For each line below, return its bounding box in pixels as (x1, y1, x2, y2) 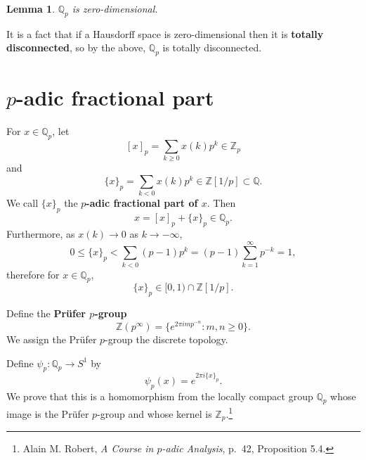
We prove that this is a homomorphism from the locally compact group (6, 388, 313, 403)
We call (6, 196, 39, 210)
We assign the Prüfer (6, 331, 97, 346)
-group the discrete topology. (105, 331, 228, 346)
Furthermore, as (6, 226, 75, 241)
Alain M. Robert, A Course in (22, 441, 154, 456)
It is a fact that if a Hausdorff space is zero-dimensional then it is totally (6, 26, 324, 41)
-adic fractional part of (86, 196, 198, 210)
